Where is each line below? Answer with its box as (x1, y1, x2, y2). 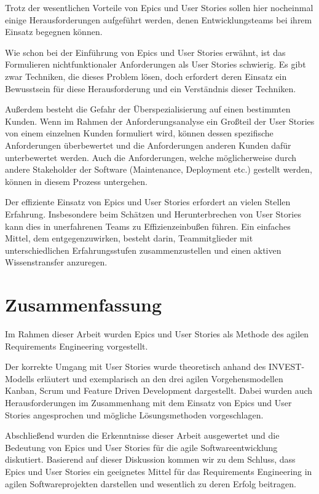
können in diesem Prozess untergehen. (5, 174, 148, 187)
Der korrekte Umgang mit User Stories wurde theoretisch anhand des (5, 360, 266, 373)
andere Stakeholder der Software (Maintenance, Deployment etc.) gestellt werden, (5, 163, 312, 176)
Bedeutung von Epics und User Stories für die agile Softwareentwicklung (5, 441, 278, 453)
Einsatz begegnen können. (5, 25, 103, 38)
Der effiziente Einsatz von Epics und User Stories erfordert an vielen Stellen (5, 195, 291, 208)
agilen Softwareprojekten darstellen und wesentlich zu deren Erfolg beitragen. (5, 477, 296, 490)
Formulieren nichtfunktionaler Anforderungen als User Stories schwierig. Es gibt (5, 58, 306, 71)
